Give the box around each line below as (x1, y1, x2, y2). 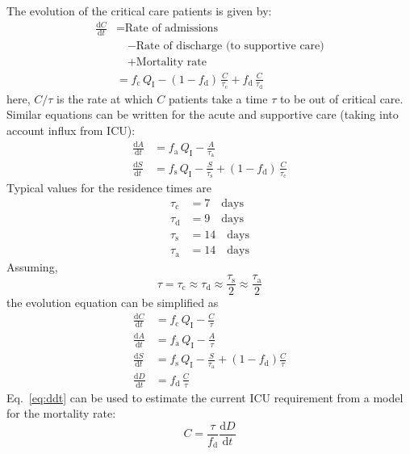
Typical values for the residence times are (6, 179, 211, 196)
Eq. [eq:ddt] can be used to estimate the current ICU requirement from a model (6, 389, 404, 406)
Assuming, (6, 258, 58, 275)
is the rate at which (56, 90, 153, 107)
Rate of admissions (124, 23, 218, 35)
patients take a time (168, 90, 268, 107)
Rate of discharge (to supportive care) (136, 40, 324, 52)
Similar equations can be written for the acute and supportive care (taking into (6, 106, 399, 123)
